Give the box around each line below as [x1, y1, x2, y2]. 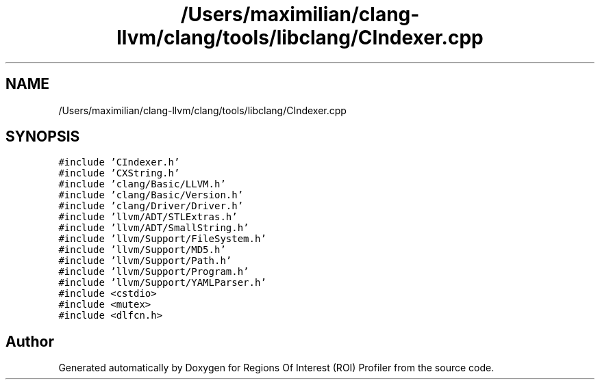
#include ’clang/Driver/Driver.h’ [58, 200, 244, 212]
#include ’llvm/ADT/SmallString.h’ [58, 222, 249, 234]
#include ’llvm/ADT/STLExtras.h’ [58, 211, 238, 223]
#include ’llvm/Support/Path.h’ [58, 255, 232, 267]
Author [5, 332, 54, 350]
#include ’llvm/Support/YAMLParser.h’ [58, 277, 266, 289]
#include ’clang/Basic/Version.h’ [58, 189, 244, 201]
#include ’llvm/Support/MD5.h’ [58, 244, 226, 256]
